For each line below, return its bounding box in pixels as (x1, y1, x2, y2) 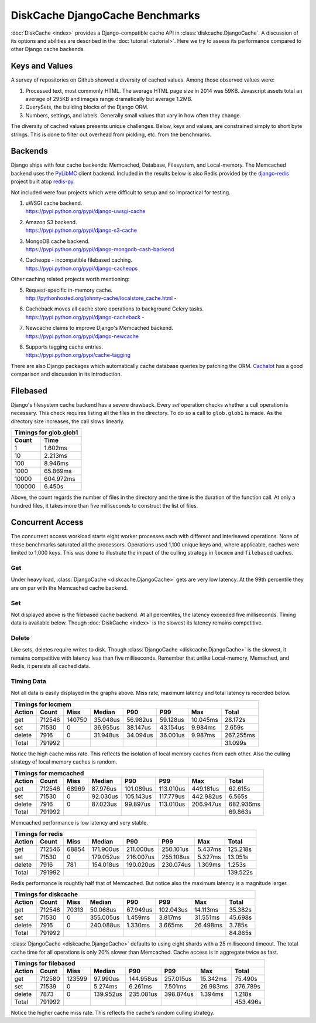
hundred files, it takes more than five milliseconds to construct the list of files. (11, 502, 198, 509)
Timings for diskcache (14, 890, 78, 899)
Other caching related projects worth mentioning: (11, 276, 130, 283)
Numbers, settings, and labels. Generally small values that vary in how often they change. (25, 112, 242, 119)
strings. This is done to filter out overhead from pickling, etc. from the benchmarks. (11, 131, 212, 138)
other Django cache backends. (11, 46, 85, 53)
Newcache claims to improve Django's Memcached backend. (25, 325, 174, 332)
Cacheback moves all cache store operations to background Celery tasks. (25, 305, 204, 312)
